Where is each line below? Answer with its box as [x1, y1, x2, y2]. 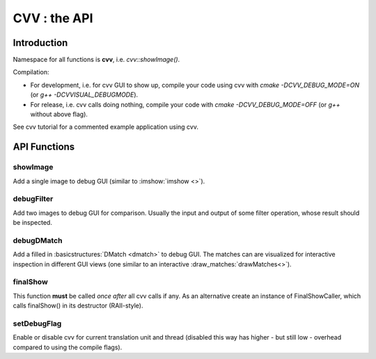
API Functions [13, 141, 75, 153]
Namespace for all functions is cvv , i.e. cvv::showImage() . [13, 56, 180, 64]
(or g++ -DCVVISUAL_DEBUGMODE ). [30, 90, 139, 99]
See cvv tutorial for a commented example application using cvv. [13, 122, 198, 131]
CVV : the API [13, 10, 93, 26]
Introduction [13, 37, 68, 49]
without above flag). [30, 110, 88, 118]
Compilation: [13, 68, 49, 77]
